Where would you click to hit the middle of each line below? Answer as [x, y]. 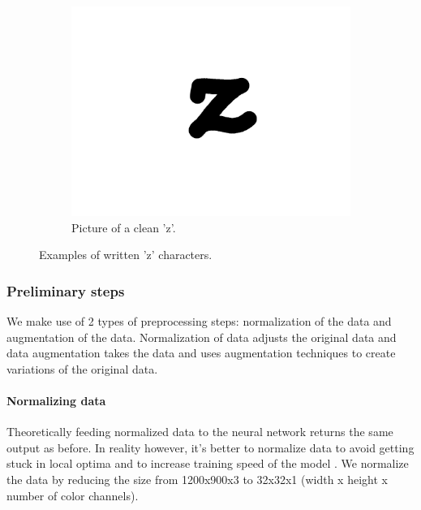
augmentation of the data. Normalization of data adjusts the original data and [202, 337]
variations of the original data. [82, 368]
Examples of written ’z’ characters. [126, 255]
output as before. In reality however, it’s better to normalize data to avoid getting [210, 447]
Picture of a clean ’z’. [124, 227]
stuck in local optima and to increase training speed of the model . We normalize [208, 463]
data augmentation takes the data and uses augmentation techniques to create [201, 353]
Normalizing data [56, 400]
